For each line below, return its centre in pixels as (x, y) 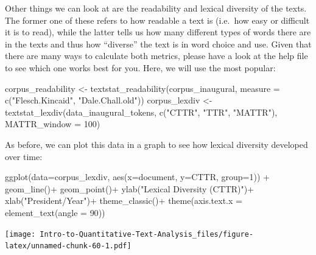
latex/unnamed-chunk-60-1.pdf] (68, 246)
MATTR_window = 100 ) (53, 124)
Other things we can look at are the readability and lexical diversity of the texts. (156, 8)
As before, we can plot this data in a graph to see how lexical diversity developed (156, 144)
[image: (20, 234)
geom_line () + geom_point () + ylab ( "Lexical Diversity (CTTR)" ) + (130, 188)
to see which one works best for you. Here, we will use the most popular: (140, 67)
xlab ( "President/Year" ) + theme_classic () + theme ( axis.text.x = (124, 201)
